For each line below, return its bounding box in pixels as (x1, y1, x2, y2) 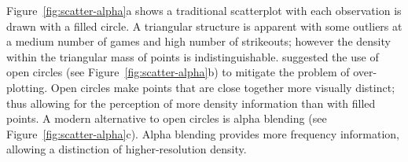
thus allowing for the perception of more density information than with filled (6, 94, 376, 111)
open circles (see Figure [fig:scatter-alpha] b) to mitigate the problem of (6, 64, 350, 80)
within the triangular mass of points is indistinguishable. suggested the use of (6, 48, 379, 64)
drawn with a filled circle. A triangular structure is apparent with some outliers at (6, 17, 402, 34)
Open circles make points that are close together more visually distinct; (50, 79, 395, 95)
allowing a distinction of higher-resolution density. (6, 141, 247, 157)
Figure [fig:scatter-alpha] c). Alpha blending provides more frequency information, (6, 125, 400, 142)
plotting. (6, 79, 48, 95)
